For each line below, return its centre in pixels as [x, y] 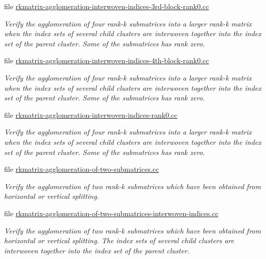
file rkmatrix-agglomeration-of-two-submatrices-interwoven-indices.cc [111, 213]
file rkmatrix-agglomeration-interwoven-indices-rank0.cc [91, 114]
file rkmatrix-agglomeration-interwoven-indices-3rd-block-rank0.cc [107, 6]
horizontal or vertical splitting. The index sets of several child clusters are [119, 240]
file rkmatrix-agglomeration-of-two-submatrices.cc [82, 169]
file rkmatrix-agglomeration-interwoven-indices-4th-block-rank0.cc [107, 60]
